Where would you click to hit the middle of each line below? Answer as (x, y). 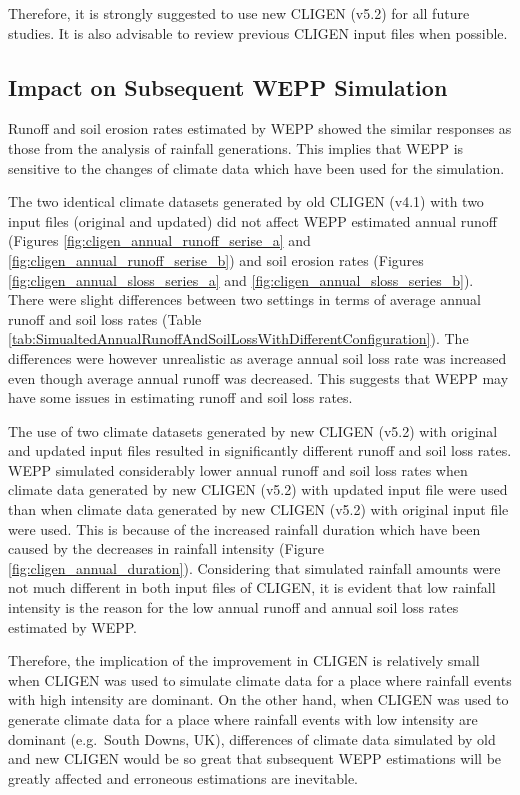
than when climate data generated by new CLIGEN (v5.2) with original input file (258, 509)
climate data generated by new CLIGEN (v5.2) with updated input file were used (258, 489)
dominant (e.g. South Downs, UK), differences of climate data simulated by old (252, 738)
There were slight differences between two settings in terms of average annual (244, 299)
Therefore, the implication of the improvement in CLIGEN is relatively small (244, 660)
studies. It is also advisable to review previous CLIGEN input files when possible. (258, 32)
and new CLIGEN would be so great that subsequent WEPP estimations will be (255, 758)
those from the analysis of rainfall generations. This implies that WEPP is (236, 147)
